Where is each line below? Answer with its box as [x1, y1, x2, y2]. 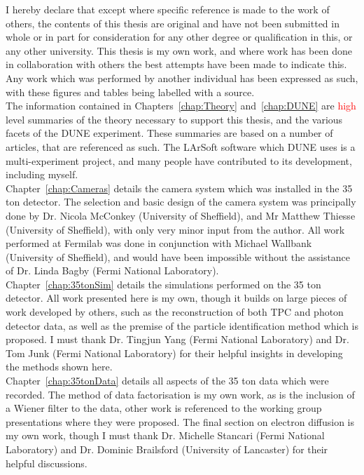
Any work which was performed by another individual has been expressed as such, [6, 70, 358, 85]
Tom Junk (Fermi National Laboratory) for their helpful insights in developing [6, 345, 343, 360]
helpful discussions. [6, 455, 87, 470]
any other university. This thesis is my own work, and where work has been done [6, 43, 352, 58]
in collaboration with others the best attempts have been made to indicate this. [6, 57, 347, 72]
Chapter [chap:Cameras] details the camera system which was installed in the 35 [6, 180, 353, 195]
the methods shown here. [6, 359, 113, 374]
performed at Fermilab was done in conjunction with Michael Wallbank [6, 236, 312, 250]
